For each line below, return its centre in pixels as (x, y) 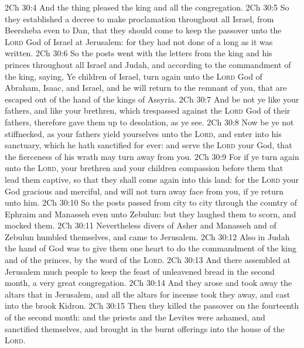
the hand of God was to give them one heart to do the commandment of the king (151, 248)
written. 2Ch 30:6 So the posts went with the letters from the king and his (139, 53)
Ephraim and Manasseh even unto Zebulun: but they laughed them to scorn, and (151, 214)
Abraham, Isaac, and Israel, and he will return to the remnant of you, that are (146, 88)
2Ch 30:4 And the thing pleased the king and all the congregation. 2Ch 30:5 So (147, 7)
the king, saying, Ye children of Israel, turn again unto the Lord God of (134, 76)
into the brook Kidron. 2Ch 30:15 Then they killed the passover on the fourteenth (152, 306)
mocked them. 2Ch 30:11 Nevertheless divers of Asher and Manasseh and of (141, 225)
